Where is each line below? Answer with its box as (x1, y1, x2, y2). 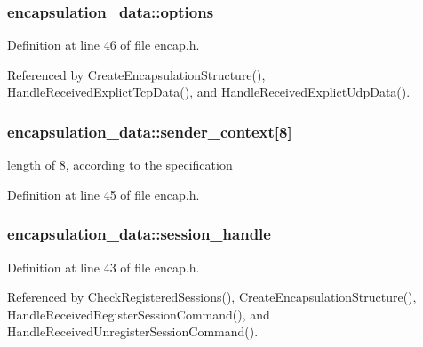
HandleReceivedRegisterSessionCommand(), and (7, 304, 270, 323)
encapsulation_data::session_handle (7, 223, 271, 245)
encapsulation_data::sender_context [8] (7, 120, 292, 142)
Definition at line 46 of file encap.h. (7, 35, 200, 54)
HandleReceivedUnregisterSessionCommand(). (7, 322, 259, 341)
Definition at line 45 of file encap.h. (7, 185, 200, 203)
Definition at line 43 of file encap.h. (7, 257, 200, 276)
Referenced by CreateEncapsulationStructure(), (7, 65, 266, 83)
